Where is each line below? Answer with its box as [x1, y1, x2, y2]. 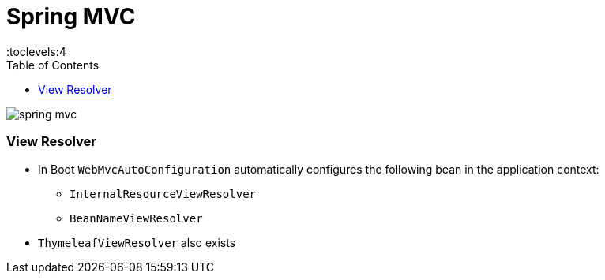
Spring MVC [6, 3, 136, 30]
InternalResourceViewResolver [70, 187, 257, 200]
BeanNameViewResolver [70, 211, 203, 225]
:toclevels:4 [6, 44, 66, 58]
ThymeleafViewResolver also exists [38, 235, 236, 249]
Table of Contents [6, 58, 100, 72]
